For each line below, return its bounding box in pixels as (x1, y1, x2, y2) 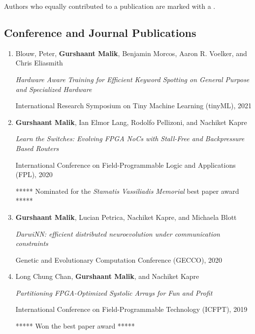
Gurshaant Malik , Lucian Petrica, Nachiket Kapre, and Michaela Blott (15, 212, 237, 222)
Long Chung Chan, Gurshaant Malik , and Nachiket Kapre (15, 271, 199, 281)
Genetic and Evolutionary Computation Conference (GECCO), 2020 (15, 254, 222, 265)
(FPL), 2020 (15, 169, 53, 180)
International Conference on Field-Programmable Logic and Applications (15, 159, 236, 170)
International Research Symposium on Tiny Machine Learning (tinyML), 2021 (15, 100, 252, 111)
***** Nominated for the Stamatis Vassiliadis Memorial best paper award (15, 185, 239, 196)
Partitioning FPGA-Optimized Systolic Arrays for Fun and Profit (15, 287, 213, 298)
